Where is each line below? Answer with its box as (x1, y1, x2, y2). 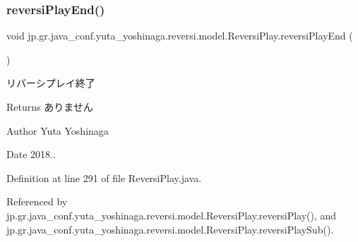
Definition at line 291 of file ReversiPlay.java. (6, 170, 202, 185)
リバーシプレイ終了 (6, 75, 95, 90)
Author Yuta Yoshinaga (6, 123, 109, 138)
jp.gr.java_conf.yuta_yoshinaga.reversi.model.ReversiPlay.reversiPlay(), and (6, 207, 337, 222)
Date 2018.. (6, 147, 56, 162)
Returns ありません (6, 99, 93, 114)
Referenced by (6, 194, 68, 209)
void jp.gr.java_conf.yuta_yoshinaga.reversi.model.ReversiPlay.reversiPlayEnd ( (6, 28, 353, 43)
